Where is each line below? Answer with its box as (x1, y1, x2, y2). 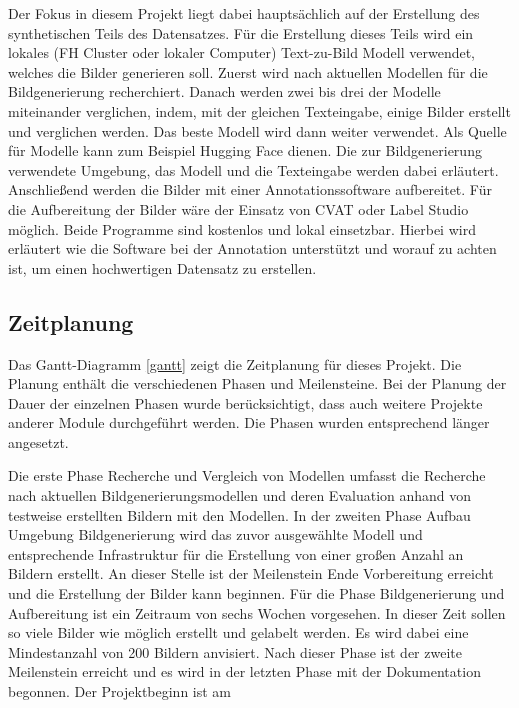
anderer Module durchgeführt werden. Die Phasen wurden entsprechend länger (8, 412, 490, 433)
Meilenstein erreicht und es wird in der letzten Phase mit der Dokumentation (8, 661, 481, 682)
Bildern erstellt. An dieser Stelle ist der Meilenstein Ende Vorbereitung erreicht (8, 563, 494, 584)
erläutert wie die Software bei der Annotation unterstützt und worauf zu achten (8, 238, 497, 259)
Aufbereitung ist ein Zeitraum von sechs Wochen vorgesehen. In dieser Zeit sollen (8, 602, 506, 623)
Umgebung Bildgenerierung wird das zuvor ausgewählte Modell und (8, 524, 423, 545)
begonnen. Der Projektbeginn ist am (8, 681, 232, 702)
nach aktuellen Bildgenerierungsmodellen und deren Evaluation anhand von (8, 485, 472, 506)
